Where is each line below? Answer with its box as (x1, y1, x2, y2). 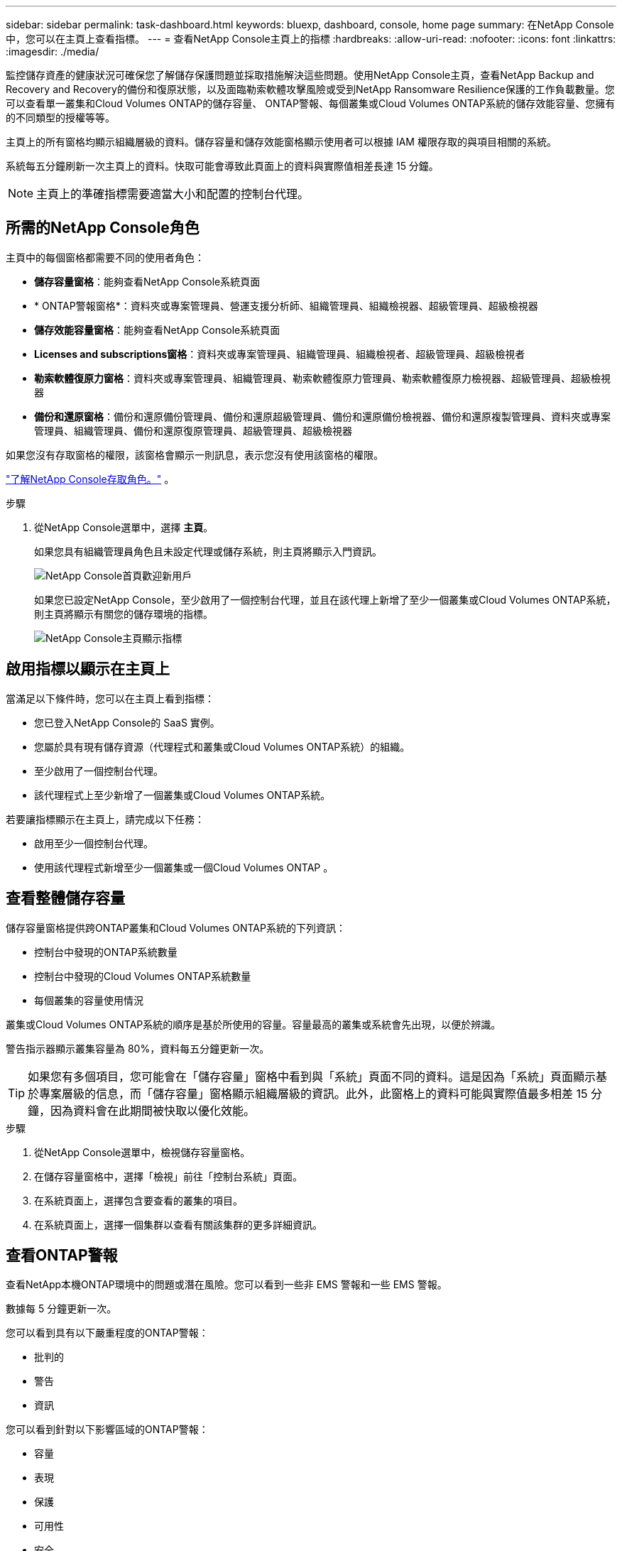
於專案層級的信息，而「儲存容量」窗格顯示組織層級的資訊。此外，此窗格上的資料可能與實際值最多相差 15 (28, 1086, 588, 1101)
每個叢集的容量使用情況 (34, 994, 143, 1006)
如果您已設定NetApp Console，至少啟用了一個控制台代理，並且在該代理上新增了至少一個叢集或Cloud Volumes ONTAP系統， (34, 593, 616, 606)
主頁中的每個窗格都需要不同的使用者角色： (6, 251, 204, 263)
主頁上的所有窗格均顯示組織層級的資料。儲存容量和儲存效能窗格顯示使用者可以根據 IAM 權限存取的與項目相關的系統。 (6, 136, 557, 148)
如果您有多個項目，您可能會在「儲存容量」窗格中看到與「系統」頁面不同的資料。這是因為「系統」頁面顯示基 (28, 1069, 608, 1084)
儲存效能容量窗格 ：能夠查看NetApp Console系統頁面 (34, 323, 280, 336)
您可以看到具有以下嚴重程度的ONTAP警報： (6, 1327, 209, 1339)
